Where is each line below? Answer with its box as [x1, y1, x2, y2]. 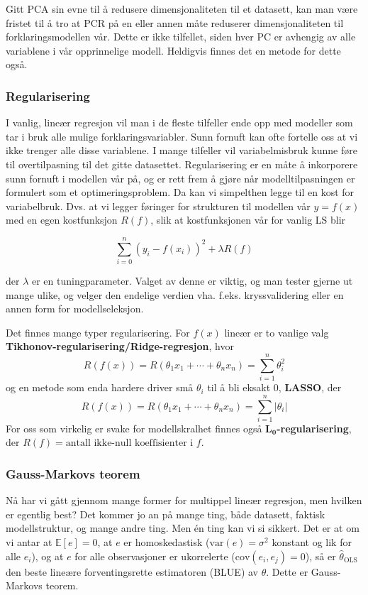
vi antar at [6, 535, 52, 550]
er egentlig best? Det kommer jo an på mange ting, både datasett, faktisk [6, 506, 325, 521]
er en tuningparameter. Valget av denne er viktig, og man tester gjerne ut [31, 273, 353, 288]
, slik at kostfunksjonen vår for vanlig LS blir [150, 212, 346, 227]
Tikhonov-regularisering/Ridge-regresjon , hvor [6, 339, 234, 354]
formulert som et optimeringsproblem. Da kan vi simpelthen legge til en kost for [6, 185, 355, 200]
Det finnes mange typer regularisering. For [6, 324, 190, 339]
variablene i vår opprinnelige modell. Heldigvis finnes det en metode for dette [6, 43, 341, 58]
